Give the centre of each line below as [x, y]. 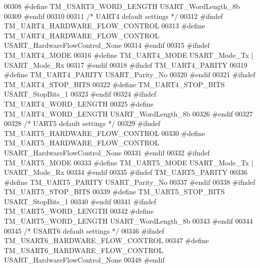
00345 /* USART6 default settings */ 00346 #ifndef [84, 230]
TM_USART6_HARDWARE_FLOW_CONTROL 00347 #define [107, 240]
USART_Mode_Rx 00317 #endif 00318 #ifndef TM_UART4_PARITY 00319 [126, 65]
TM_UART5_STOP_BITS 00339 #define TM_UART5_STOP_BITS [115, 192]
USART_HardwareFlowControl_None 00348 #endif [84, 260]
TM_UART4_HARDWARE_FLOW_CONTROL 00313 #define [105, 26]
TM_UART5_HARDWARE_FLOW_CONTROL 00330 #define [105, 133]
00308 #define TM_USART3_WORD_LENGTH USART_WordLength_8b [122, 6]
